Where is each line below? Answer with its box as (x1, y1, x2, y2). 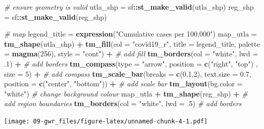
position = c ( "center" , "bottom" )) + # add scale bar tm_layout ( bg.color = (4, 78, 243, 89)
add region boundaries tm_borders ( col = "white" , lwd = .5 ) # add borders (4, 98, 242, 109)
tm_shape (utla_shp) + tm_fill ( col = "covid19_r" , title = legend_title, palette (4, 38, 260, 49)
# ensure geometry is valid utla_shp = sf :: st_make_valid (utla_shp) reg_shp (4, 2, 254, 12)
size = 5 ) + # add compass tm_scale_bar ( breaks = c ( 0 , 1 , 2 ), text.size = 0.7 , (4, 68, 251, 79)
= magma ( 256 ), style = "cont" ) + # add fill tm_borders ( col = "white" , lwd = (4, 48, 258, 59)
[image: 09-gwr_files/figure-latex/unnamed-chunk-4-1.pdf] (4, 117, 208, 125)
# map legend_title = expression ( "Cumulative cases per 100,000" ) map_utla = (4, 28, 257, 39)
